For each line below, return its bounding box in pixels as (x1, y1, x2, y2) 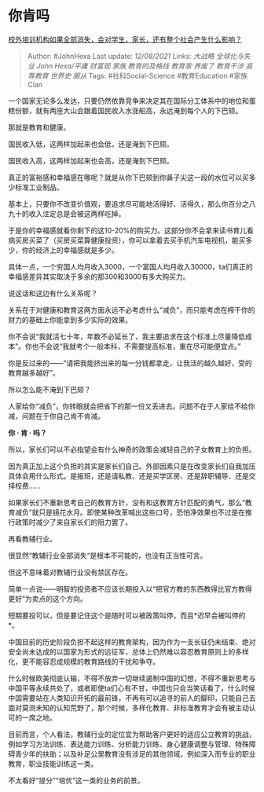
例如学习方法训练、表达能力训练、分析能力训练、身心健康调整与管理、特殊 (8, 739, 249, 749)
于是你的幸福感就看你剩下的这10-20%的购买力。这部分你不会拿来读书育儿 (8, 225, 247, 235)
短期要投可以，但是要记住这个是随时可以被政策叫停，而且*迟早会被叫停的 (8, 610, 246, 620)
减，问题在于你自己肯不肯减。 (8, 411, 104, 420)
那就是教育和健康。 (8, 123, 71, 132)
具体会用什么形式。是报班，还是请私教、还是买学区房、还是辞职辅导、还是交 (8, 471, 256, 480)
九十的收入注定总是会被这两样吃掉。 (8, 209, 126, 218)
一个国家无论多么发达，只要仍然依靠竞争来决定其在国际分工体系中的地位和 (8, 96, 249, 105)
